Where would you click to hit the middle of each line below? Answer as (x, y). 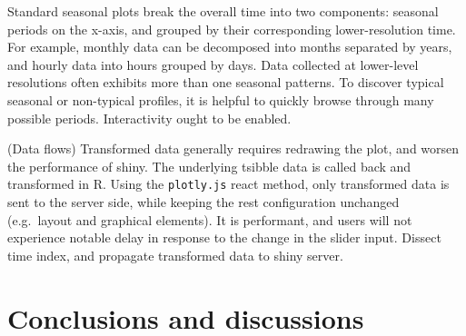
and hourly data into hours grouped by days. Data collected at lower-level (213, 64)
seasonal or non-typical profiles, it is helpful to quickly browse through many (221, 99)
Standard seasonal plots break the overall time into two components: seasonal (223, 11)
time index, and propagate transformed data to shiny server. (175, 255)
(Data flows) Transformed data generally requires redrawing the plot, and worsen (233, 148)
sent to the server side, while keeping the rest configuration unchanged (203, 202)
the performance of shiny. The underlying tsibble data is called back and (209, 166)
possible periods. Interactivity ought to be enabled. (149, 118)
